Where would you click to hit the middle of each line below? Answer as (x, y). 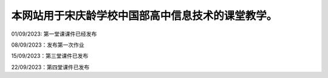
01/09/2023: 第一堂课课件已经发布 (54, 34)
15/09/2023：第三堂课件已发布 (50, 56)
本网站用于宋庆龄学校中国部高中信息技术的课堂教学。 (144, 16)
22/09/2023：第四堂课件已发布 (50, 67)
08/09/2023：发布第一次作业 (48, 45)
